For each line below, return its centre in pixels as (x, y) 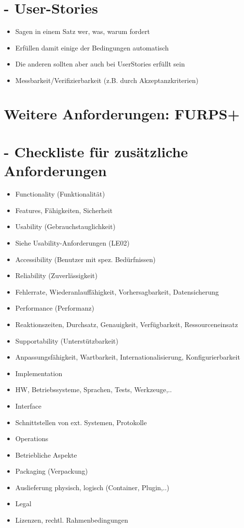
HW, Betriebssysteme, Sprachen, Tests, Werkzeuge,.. (94, 389)
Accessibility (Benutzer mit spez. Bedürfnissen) (85, 259)
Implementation (39, 373)
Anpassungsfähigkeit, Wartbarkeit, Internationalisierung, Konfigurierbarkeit (128, 357)
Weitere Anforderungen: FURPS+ (122, 113)
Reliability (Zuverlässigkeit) (56, 275)
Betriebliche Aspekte (46, 454)
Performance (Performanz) (55, 308)
